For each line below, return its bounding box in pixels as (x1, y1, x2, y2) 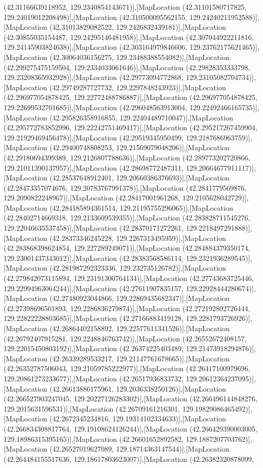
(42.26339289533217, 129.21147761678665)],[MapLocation (49, 353, 230, 363)
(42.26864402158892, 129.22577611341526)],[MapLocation (49, 323, 230, 333)
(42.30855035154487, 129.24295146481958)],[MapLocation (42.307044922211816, (4, 31, 254, 42)
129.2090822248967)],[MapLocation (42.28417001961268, (4, 192, 180, 203)
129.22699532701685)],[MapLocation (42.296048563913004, (4, 101, 188, 112)
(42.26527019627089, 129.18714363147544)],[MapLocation (49, 443, 230, 454)
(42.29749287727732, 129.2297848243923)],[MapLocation (49, 82, 226, 92)
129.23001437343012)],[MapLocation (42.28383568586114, (4, 252, 184, 263)
